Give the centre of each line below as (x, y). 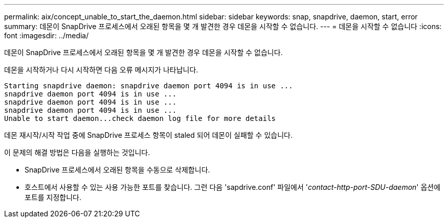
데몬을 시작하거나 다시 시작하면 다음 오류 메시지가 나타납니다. (101, 70)
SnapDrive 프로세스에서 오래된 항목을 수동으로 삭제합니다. (117, 170)
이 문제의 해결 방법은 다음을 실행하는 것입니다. (77, 152)
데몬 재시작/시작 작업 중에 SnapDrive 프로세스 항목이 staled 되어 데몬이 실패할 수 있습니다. (148, 135)
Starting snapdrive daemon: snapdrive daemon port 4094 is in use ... (149, 86)
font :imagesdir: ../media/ (47, 35)
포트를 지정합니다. (53, 197)
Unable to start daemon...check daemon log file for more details (140, 118)
